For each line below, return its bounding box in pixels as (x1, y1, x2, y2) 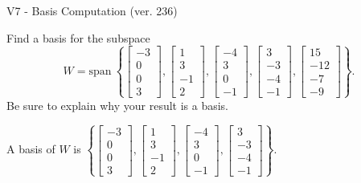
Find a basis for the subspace (6, 29, 150, 46)
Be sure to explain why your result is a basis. (6, 96, 229, 113)
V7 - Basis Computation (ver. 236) (6, 2, 178, 18)
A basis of (6, 140, 55, 157)
